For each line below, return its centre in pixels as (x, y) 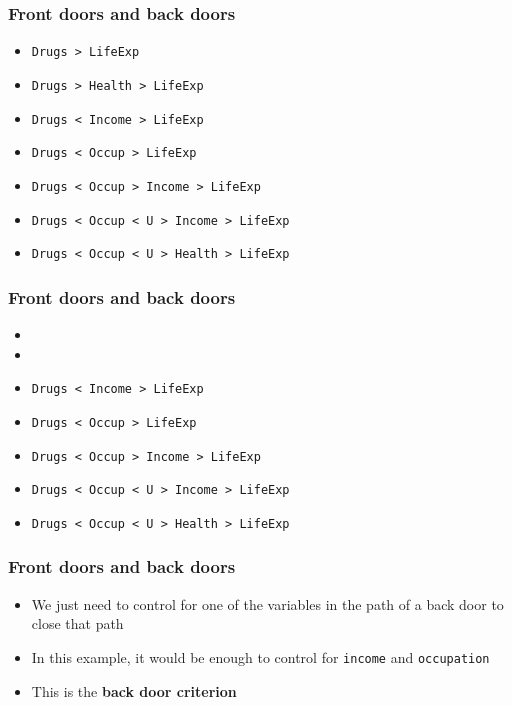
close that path (77, 623)
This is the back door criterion (134, 690)
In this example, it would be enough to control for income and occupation (260, 656)
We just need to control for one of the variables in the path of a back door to (267, 603)
